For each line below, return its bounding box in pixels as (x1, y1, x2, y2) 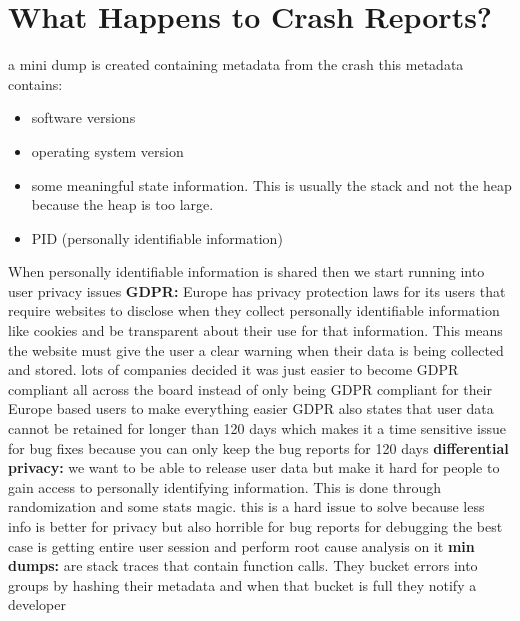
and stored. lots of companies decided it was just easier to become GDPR (8, 359, 459, 380)
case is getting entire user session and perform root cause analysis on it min (8, 535, 475, 556)
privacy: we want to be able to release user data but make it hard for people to (8, 457, 500, 478)
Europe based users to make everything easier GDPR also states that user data (8, 398, 494, 419)
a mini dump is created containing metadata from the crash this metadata (8, 54, 464, 75)
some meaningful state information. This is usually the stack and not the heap (31, 174, 512, 195)
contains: (8, 73, 63, 94)
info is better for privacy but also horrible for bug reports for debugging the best (8, 516, 503, 536)
